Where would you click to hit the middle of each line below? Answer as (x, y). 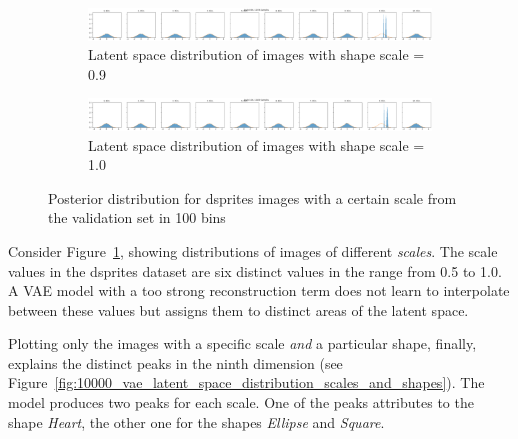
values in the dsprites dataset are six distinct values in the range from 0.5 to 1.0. (255, 270)
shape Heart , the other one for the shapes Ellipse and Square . (196, 421)
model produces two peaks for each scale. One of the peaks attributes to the (241, 402)
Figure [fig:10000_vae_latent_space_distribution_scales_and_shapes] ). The (246, 382)
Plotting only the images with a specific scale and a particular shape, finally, (242, 343)
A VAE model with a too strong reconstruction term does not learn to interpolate (259, 290)
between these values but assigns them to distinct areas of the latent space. (238, 309)
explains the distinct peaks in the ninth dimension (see (175, 362)
